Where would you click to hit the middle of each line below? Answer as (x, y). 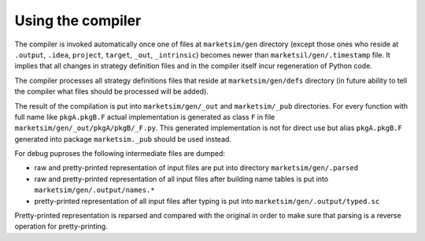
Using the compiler (78, 20)
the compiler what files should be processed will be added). (111, 91)
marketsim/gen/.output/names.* (94, 190)
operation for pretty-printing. (61, 226)
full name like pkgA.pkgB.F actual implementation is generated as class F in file (145, 117)
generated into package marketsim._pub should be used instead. (123, 139)
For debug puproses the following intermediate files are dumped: (120, 154)
